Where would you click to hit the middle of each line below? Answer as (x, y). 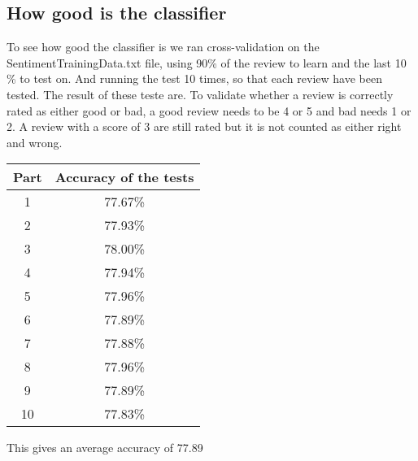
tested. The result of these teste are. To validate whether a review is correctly (200, 94)
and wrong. (35, 142)
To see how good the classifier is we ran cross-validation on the (163, 47)
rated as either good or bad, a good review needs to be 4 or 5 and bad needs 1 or (209, 110)
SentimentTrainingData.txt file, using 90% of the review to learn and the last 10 (207, 62)
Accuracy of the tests (124, 177)
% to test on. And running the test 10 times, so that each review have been (194, 78)
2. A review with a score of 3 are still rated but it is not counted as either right (204, 126)
